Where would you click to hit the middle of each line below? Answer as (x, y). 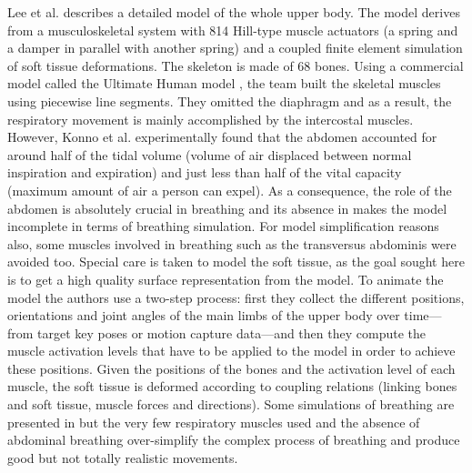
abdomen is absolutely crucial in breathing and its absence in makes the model (227, 208)
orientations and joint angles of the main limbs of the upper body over (204, 315)
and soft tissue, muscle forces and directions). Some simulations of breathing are (231, 404)
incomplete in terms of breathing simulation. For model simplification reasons (223, 226)
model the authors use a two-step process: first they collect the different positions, (236, 297)
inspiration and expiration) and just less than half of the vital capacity (205, 172)
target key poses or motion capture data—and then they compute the (231, 332)
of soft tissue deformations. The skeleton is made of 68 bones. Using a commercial (236, 65)
